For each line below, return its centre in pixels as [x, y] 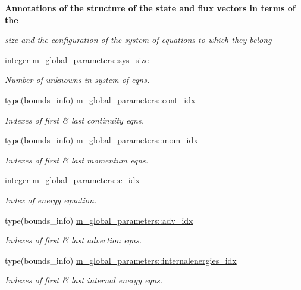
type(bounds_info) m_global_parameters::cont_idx [100, 99]
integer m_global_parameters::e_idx [72, 180]
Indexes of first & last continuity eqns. [74, 120]
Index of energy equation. [51, 200]
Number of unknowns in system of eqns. [77, 80]
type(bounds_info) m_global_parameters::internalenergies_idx [121, 260]
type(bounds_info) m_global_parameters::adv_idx [99, 220]
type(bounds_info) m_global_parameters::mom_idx [101, 140]
